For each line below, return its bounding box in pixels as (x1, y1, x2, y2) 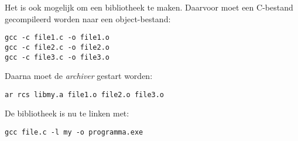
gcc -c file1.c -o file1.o (5, 33, 109, 42)
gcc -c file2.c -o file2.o (5, 43, 109, 51)
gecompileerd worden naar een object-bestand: (5, 12, 171, 25)
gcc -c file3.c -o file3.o (5, 53, 109, 61)
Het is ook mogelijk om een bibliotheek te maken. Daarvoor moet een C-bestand (5, 1, 293, 13)
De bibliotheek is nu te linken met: (5, 107, 129, 119)
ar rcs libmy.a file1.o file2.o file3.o (5, 90, 165, 99)
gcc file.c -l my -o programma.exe (5, 128, 143, 136)
